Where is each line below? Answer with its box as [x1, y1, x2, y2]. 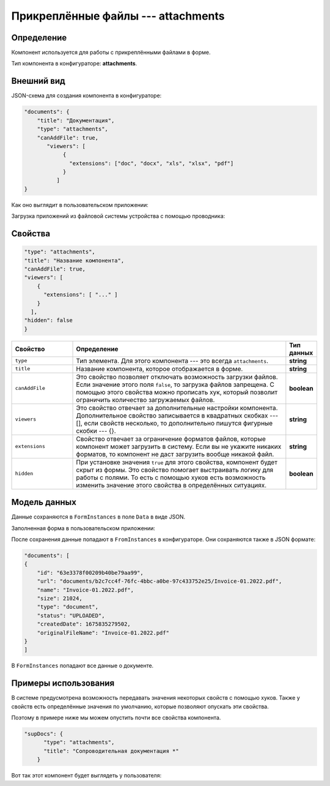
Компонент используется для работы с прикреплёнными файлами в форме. [11, 49, 211, 56]
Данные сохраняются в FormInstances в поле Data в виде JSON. [11, 513, 186, 520]
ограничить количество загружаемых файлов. [76, 395, 215, 404]
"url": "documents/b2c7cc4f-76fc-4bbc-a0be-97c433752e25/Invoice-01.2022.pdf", [37, 578, 282, 585]
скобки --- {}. [76, 426, 116, 435]
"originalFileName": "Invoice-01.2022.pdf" [37, 629, 169, 636]
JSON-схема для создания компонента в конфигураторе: [11, 92, 162, 99]
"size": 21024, [37, 594, 82, 602]
